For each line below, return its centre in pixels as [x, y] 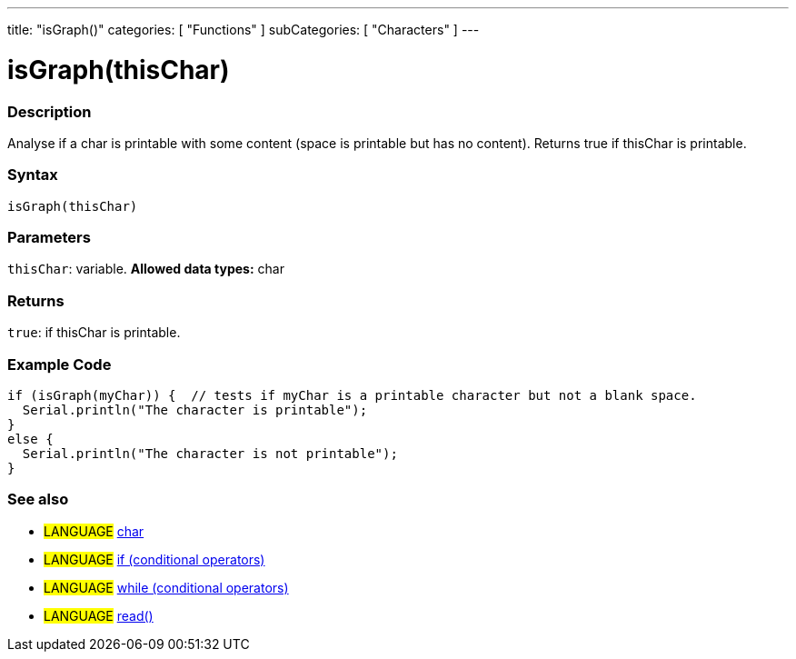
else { [30, 439]
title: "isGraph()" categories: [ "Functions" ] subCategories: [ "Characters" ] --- [244, 30]
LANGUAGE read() [99, 615]
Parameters [49, 237]
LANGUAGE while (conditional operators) [166, 587]
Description [50, 111]
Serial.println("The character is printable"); [195, 409]
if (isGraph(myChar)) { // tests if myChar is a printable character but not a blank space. [352, 395]
